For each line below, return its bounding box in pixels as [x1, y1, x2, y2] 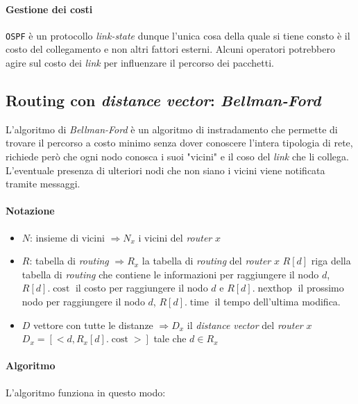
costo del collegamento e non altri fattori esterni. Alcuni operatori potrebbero [6, 42, 335, 56]
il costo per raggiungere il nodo [75, 280, 208, 295]
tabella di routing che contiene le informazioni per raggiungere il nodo [22, 267, 319, 281]
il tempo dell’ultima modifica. [214, 294, 341, 308]
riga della [311, 253, 351, 268]
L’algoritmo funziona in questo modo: [6, 385, 166, 399]
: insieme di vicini [30, 230, 105, 244]
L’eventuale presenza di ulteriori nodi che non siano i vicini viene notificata [6, 162, 325, 177]
